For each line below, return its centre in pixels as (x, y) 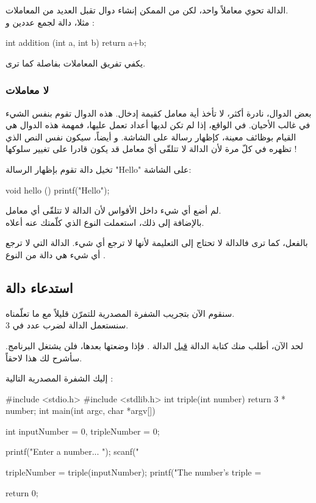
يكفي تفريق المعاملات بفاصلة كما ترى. (76, 63)
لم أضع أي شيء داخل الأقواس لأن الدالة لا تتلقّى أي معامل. (113, 210)
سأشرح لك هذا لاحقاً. (44, 357)
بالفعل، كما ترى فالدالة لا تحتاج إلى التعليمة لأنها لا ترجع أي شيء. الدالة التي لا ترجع (157, 243)
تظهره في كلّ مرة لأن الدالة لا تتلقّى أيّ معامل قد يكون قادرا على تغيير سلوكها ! (151, 149)
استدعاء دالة (39, 287)
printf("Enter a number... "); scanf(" (72, 451)
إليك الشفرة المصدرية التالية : (59, 378)
